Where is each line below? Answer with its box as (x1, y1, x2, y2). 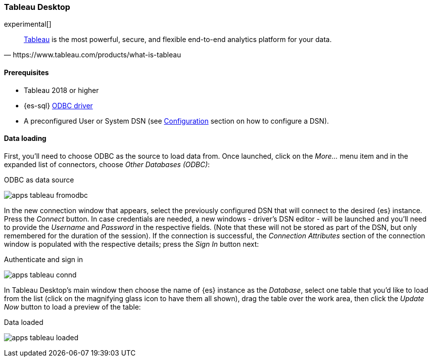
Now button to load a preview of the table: (4, 302, 141, 311)
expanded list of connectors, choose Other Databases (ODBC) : (4, 160, 210, 169)
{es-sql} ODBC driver (24, 101, 93, 110)
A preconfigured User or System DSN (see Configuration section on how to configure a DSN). (24, 116, 329, 125)
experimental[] (4, 20, 51, 29)
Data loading (4, 134, 47, 143)
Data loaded (4, 317, 44, 326)
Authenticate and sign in (4, 255, 83, 264)
